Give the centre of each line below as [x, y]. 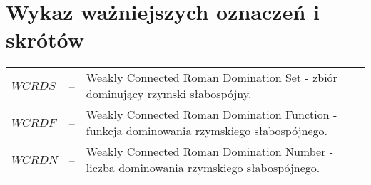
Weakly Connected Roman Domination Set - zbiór [212, 78]
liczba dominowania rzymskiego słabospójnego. [203, 168]
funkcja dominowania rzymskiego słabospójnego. [207, 131]
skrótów [45, 39]
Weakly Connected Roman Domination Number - [210, 152]
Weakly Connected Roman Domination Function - [212, 115]
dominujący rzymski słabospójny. [169, 94]
